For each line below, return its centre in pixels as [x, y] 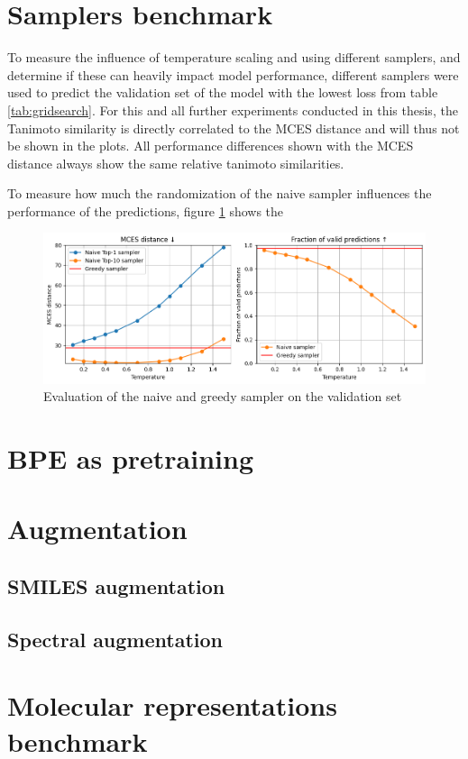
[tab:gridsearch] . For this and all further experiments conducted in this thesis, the [233, 110]
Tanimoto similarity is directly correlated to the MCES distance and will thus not [234, 128]
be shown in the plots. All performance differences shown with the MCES [211, 146]
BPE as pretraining [131, 458]
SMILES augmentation [116, 585]
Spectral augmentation [115, 639]
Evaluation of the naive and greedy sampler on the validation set [223, 396]
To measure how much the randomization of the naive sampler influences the [220, 193]
